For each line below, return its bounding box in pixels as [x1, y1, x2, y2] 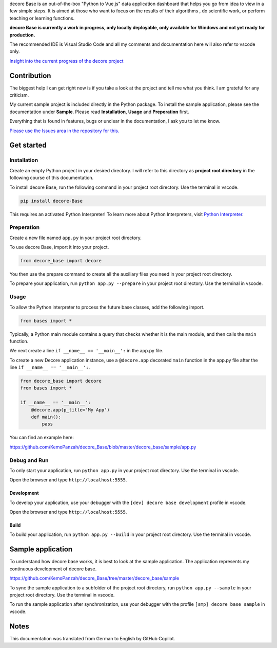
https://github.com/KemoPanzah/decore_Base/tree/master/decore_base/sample [9, 575, 180, 581]
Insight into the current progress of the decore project [9, 58, 124, 64]
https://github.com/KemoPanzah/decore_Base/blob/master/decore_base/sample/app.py [9, 444, 196, 450]
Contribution [9, 71, 51, 80]
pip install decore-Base [20, 198, 83, 204]
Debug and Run [9, 457, 49, 464]
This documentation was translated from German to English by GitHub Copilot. [9, 635, 175, 641]
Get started [9, 141, 47, 150]
